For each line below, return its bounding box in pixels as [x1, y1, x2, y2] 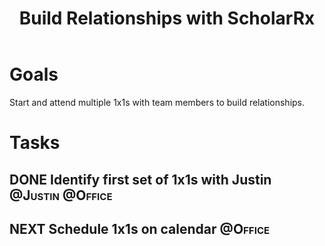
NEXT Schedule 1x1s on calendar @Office [9, 220, 271, 237]
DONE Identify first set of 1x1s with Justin [9, 171, 272, 188]
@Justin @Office [9, 187, 113, 204]
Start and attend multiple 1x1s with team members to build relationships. [9, 96, 306, 108]
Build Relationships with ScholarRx [18, 7, 316, 30]
